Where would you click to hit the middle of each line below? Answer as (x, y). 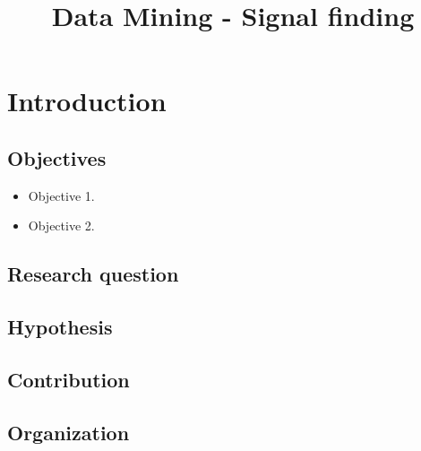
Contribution (69, 379)
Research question (93, 274)
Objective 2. (61, 225)
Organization (69, 432)
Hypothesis (60, 327)
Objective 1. (61, 195)
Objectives (57, 157)
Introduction (87, 101)
